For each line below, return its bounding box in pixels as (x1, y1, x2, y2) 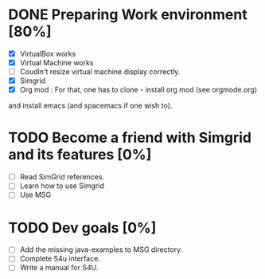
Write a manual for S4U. (19, 263, 99, 273)
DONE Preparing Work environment (8, 6, 248, 24)
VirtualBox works (19, 49, 76, 58)
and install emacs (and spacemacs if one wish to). (8, 101, 173, 111)
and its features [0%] (8, 146, 152, 164)
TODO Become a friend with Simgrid (8, 129, 252, 147)
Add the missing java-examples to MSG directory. (19, 245, 183, 254)
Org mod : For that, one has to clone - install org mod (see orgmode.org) (19, 85, 258, 95)
